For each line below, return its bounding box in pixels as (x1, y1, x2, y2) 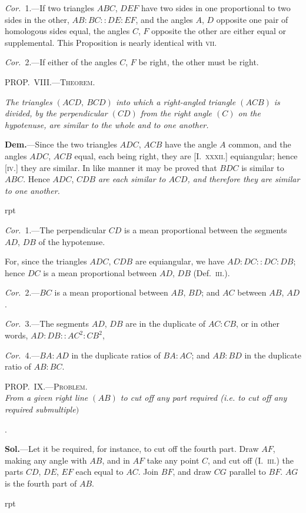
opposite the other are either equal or (151, 25, 287, 37)
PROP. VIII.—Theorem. (5, 75, 95, 88)
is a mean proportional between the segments (124, 223, 287, 236)
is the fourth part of (5, 477, 77, 489)
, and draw (172, 465, 212, 478)
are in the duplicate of (125, 317, 206, 330)
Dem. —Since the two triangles (5, 138, 117, 150)
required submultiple (5, 403, 76, 415)
